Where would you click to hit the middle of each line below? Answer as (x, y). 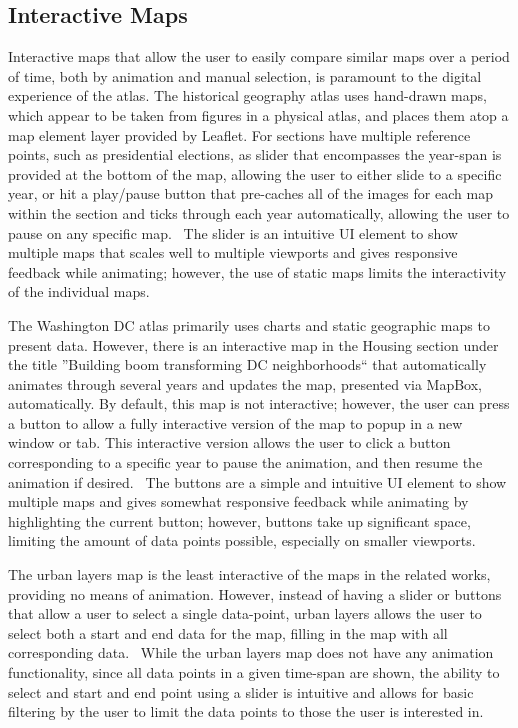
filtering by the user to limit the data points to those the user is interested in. (246, 711)
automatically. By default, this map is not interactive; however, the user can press (259, 403)
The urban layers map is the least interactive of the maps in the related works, (249, 574)
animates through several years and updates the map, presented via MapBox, (245, 383)
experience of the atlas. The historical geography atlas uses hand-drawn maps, (247, 95)
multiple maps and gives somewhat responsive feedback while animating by (238, 501)
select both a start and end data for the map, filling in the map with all (228, 632)
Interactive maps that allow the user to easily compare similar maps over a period (259, 56)
